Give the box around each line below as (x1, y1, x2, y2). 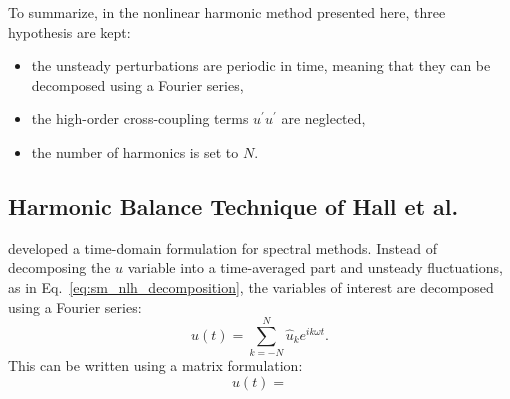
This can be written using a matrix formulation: (8, 355, 303, 376)
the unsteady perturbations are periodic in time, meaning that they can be (31, 55, 491, 76)
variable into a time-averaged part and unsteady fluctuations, (127, 257, 503, 278)
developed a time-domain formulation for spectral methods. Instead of (8, 237, 437, 258)
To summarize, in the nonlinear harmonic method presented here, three (8, 2, 446, 22)
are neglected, (281, 108, 366, 129)
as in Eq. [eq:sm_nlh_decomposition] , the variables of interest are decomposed (8, 276, 494, 297)
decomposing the (8, 257, 111, 278)
